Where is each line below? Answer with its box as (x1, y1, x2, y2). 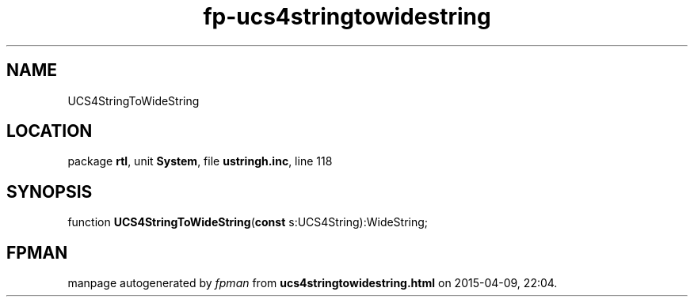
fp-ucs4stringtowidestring (203, 3, 491, 30)
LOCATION (6, 121, 93, 142)
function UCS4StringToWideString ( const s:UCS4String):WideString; (67, 215, 429, 229)
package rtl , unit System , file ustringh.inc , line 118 (67, 154, 333, 169)
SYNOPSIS (6, 181, 93, 202)
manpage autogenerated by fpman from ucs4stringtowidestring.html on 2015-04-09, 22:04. (67, 276, 558, 290)
